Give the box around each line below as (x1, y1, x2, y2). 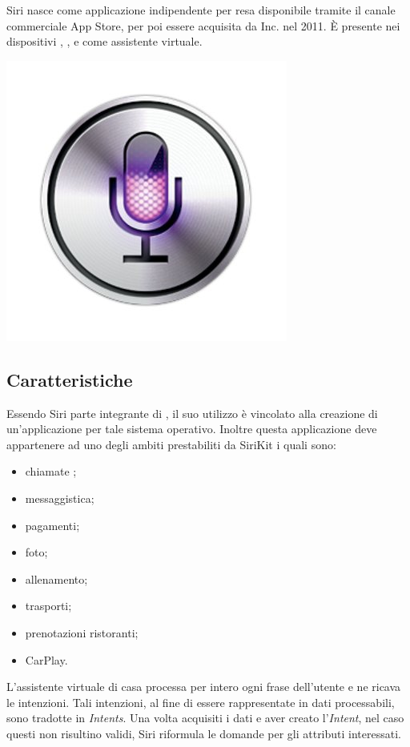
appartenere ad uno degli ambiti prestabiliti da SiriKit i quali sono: (6, 436, 336, 452)
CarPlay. (25, 651, 68, 668)
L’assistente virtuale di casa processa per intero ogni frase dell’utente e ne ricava (6, 678, 401, 695)
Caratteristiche (6, 367, 133, 392)
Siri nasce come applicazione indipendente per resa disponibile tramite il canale (6, 2, 396, 18)
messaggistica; (25, 489, 94, 506)
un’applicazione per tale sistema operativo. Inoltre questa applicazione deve (6, 420, 377, 437)
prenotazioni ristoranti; (25, 624, 139, 641)
